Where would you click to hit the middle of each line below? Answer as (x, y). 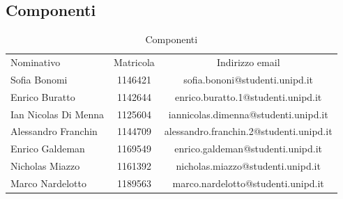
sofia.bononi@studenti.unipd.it (249, 79)
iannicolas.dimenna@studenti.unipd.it (248, 114)
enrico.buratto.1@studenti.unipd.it (249, 96)
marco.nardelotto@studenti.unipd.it (248, 183)
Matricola (134, 62)
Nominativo (36, 62)
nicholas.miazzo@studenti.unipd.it (248, 166)
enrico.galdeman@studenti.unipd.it (249, 149)
